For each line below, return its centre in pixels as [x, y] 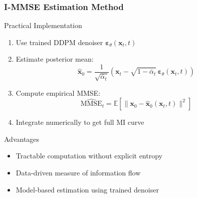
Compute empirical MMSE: [58, 92]
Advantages [22, 139]
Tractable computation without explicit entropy [89, 156]
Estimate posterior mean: [55, 59]
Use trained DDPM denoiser [59, 42]
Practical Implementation [43, 25]
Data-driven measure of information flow [78, 172]
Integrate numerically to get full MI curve [80, 122]
